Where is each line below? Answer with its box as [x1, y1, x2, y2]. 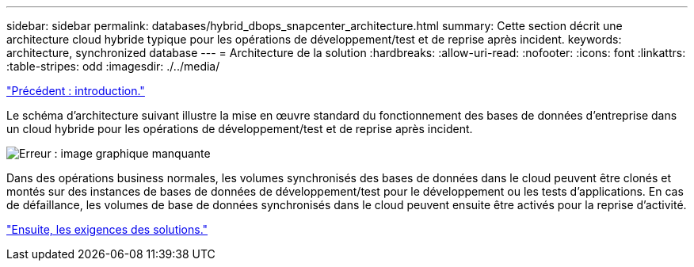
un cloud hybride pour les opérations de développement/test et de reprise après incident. [6, 122, 473, 135]
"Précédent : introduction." [6, 84, 145, 97]
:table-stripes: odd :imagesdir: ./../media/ [6, 59, 220, 73]
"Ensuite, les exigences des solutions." [6, 223, 208, 236]
